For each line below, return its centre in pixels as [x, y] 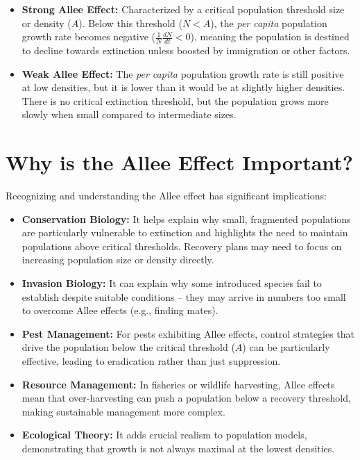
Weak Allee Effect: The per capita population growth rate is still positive [183, 73]
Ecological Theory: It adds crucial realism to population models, [164, 435]
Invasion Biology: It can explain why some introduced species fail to [172, 283]
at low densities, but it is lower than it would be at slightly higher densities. [183, 87]
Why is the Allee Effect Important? [180, 162]
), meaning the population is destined [270, 36]
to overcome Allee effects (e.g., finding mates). [120, 310]
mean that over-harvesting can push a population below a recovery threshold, [186, 398]
